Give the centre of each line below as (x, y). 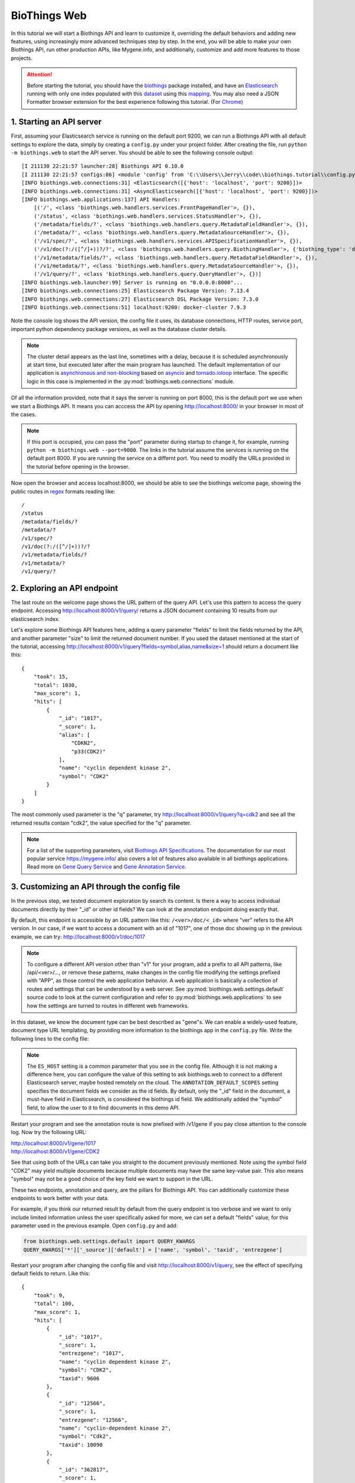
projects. (22, 58)
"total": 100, (54, 1304)
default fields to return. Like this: (50, 1273)
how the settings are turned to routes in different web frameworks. (108, 1005)
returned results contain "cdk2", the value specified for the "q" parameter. (101, 823)
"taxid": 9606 (79, 1378)
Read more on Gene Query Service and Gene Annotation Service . (106, 867)
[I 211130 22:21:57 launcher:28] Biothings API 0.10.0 (103, 166)
